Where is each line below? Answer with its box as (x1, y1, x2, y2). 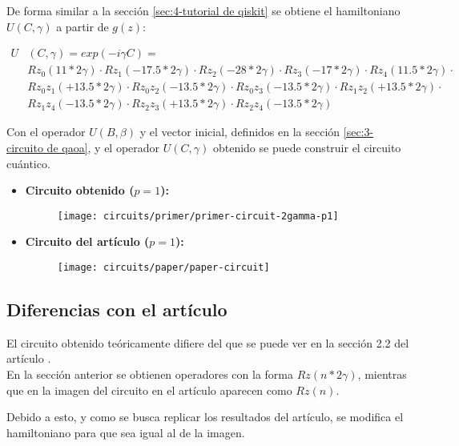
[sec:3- (343, 123, 374, 140)
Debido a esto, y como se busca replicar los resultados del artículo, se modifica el (6, 408, 404, 425)
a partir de (56, 18, 109, 34)
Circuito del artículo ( (25, 233, 150, 250)
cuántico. (6, 155, 50, 171)
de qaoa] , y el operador (46, 139, 160, 155)
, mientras (357, 365, 407, 382)
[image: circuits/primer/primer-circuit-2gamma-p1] (57, 210, 339, 222)
